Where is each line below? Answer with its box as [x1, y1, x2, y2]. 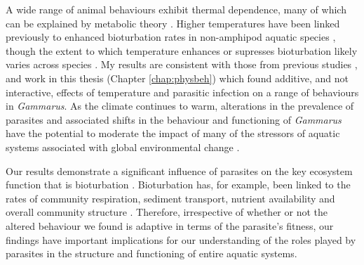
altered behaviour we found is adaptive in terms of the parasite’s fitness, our [6, 218, 334, 233]
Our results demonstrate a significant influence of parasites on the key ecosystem [6, 163, 353, 178]
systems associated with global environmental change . [6, 139, 240, 154]
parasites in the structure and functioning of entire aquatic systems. [6, 246, 297, 261]
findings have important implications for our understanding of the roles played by [6, 232, 356, 247]
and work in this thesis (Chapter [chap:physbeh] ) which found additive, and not [6, 70, 349, 85]
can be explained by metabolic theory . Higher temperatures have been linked [6, 15, 340, 30]
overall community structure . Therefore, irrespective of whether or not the [6, 205, 328, 219]
